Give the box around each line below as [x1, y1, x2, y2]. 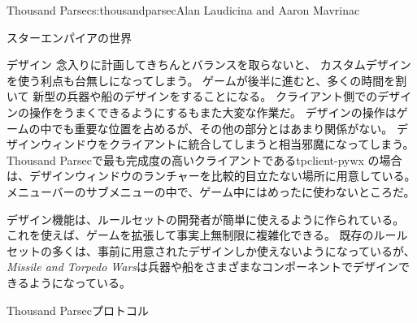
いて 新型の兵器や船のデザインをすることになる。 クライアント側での [7, 88, 378, 105]
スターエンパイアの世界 [7, 28, 132, 45]
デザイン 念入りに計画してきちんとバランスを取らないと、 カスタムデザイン [7, 56, 411, 73]
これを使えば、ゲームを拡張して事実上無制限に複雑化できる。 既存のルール [7, 226, 408, 243]
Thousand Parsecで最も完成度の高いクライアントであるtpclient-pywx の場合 [7, 151, 402, 168]
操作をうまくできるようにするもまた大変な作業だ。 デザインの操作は [28, 103, 397, 120]
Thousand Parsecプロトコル [7, 301, 149, 318]
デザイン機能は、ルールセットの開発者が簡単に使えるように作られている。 [7, 210, 405, 227]
